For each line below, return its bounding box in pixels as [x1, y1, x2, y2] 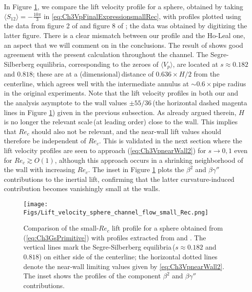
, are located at [173, 58, 218, 69]
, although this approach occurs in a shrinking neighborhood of [55, 155, 243, 165]
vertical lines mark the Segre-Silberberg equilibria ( [23, 242, 175, 252]
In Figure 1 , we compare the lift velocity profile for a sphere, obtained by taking [4, 1, 243, 11]
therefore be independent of [4, 136, 86, 146]
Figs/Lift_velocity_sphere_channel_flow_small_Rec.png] [23, 209, 209, 216]
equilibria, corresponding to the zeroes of [36, 58, 158, 69]
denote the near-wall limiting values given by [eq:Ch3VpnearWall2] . [23, 261, 225, 271]
